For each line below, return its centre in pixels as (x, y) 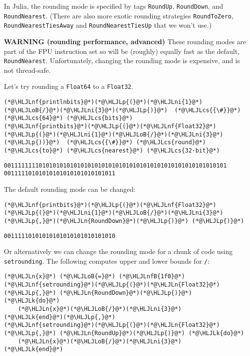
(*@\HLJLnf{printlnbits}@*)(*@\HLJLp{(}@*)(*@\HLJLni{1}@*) (103, 102)
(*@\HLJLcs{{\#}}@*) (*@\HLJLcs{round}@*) (136, 143)
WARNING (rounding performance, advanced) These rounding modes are (125, 41)
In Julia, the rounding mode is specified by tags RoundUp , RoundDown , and (114, 6)
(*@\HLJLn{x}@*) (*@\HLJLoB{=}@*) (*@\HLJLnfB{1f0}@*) (95, 277)
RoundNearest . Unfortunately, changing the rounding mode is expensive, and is (122, 60)
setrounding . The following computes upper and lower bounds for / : (107, 261)
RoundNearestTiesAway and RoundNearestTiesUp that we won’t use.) (108, 25)
